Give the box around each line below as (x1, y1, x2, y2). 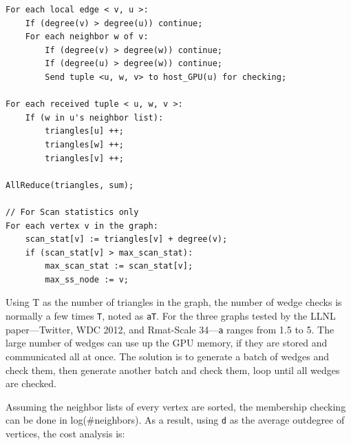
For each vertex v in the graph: (6, 220, 158, 231)
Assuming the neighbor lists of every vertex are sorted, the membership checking (6, 399, 346, 413)
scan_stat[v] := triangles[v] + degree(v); (25, 234, 228, 245)
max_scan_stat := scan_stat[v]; (45, 261, 193, 271)
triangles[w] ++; (45, 139, 124, 149)
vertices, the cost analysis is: (6, 426, 125, 440)
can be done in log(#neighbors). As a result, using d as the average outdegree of (6, 413, 345, 427)
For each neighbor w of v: (25, 32, 149, 42)
